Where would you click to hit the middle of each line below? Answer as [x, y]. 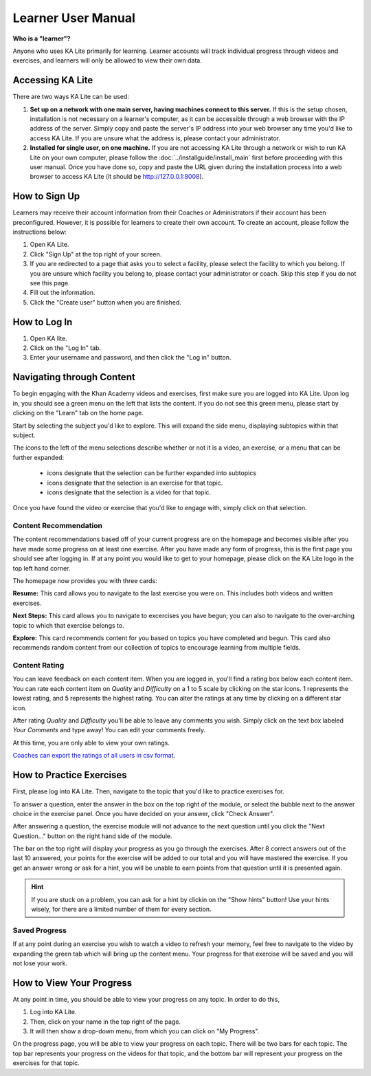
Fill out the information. [63, 293]
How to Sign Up [46, 196]
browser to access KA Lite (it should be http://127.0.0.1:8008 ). [117, 177]
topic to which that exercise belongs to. [68, 625]
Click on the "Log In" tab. [66, 348]
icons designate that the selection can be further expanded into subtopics [152, 473]
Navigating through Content [74, 377]
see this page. [50, 283]
